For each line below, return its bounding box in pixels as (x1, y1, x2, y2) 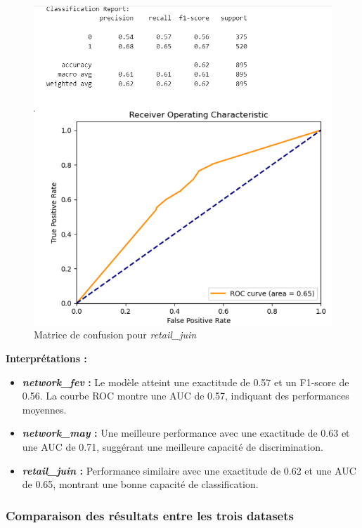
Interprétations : (6, 350, 87, 365)
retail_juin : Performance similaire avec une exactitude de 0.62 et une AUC (22, 463, 356, 477)
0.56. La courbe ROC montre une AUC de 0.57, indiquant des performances (22, 388, 349, 403)
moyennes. (22, 402, 67, 416)
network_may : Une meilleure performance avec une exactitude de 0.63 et (22, 425, 350, 440)
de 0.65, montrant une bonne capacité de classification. (22, 477, 259, 491)
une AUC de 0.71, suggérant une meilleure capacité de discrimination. (22, 439, 323, 454)
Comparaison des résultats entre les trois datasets (6, 506, 294, 524)
